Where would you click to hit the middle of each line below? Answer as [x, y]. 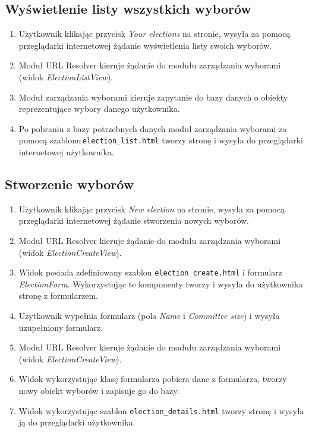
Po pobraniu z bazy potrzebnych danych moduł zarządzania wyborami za [153, 128]
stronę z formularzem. [58, 295]
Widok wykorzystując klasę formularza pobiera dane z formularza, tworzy [153, 379]
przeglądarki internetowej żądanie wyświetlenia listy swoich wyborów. [145, 45]
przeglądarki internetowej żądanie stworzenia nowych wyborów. [134, 220]
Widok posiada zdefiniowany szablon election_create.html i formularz [151, 272]
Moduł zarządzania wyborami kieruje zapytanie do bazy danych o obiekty [153, 97]
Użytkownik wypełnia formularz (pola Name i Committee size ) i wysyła [149, 316]
